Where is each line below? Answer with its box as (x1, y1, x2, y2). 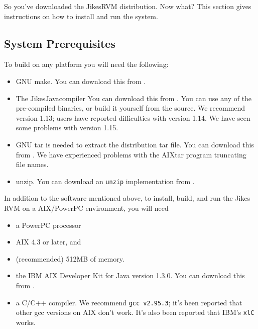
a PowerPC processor (16, 219, 81, 230)
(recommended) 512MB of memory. (16, 253, 124, 264)
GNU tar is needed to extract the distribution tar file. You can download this (16, 139, 254, 149)
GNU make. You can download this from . (16, 75, 146, 86)
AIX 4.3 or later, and (16, 236, 81, 247)
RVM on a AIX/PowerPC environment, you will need (4, 202, 169, 213)
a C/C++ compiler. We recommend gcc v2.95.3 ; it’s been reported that (16, 297, 242, 307)
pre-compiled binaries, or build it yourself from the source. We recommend (16, 103, 245, 113)
